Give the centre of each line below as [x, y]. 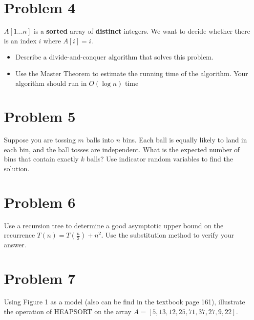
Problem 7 [40, 278]
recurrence [20, 235]
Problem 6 [40, 202]
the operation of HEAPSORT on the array [68, 311]
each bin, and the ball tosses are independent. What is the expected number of [122, 149]
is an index [20, 40]
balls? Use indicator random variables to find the [160, 159]
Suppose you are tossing [40, 140]
